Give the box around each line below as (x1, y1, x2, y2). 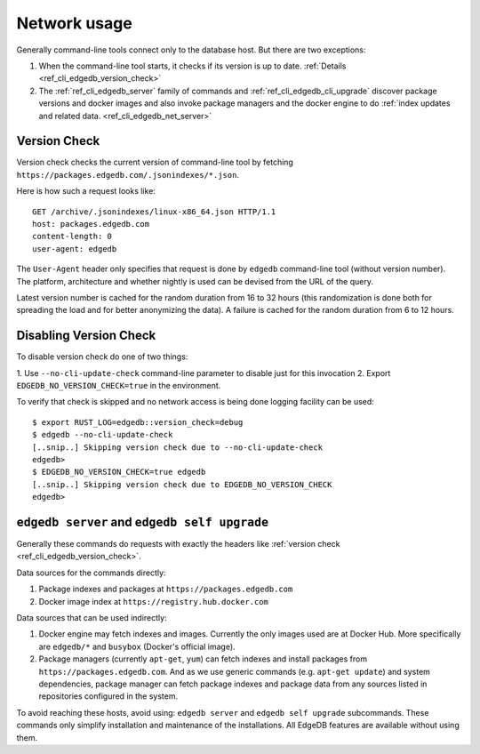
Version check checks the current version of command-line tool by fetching (16, 156, 293, 168)
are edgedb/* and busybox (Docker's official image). (38, 641, 236, 652)
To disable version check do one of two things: (16, 351, 188, 362)
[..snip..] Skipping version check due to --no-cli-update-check (32, 442, 324, 453)
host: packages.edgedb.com (32, 219, 150, 229)
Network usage (16, 13, 132, 33)
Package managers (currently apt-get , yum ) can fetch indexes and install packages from (38, 654, 368, 664)
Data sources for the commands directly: (16, 567, 166, 578)
